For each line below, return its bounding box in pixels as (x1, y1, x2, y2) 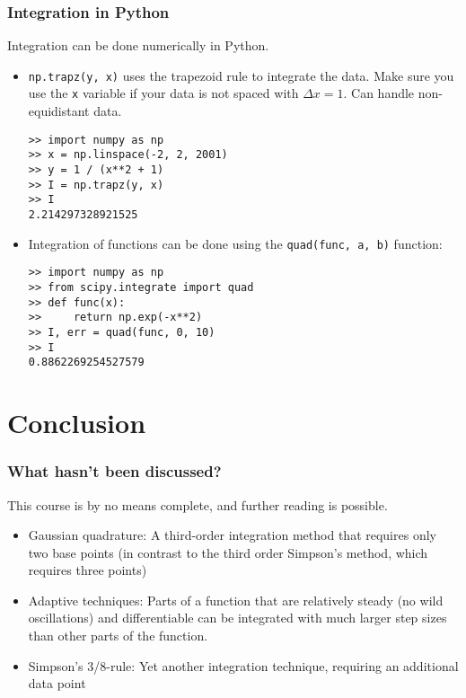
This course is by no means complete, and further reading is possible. (7, 495, 388, 514)
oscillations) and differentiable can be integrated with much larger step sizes (28, 608, 447, 627)
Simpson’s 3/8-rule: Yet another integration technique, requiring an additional (28, 656, 459, 675)
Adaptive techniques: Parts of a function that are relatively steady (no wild (28, 590, 444, 609)
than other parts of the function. (28, 626, 208, 645)
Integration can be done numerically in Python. (7, 36, 269, 55)
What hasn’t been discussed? (7, 460, 222, 482)
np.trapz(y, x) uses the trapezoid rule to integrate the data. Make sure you (28, 66, 454, 84)
